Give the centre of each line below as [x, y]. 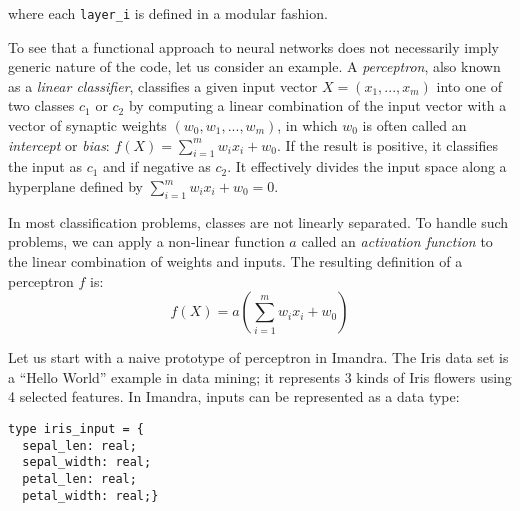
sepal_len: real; [79, 445]
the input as [45, 166]
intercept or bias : [59, 144]
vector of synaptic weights [87, 125]
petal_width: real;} [90, 495]
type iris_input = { [76, 428]
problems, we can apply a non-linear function [146, 241]
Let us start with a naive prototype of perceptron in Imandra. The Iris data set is [258, 357]
